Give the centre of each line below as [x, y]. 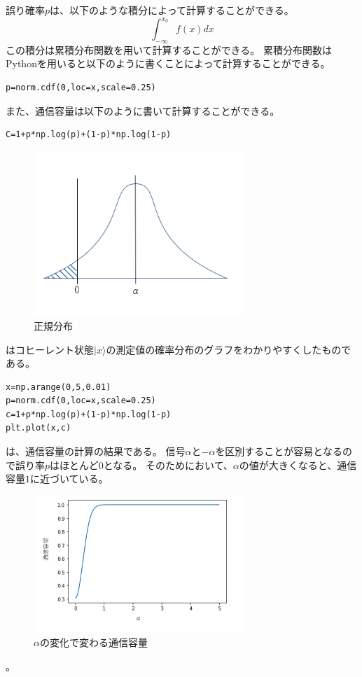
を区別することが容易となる [279, 451]
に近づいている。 [69, 479]
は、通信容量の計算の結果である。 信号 [96, 451]
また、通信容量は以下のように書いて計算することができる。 [143, 110]
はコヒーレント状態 [50, 349]
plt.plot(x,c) [39, 428]
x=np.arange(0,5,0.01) [58, 387]
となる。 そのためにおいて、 [168, 465]
